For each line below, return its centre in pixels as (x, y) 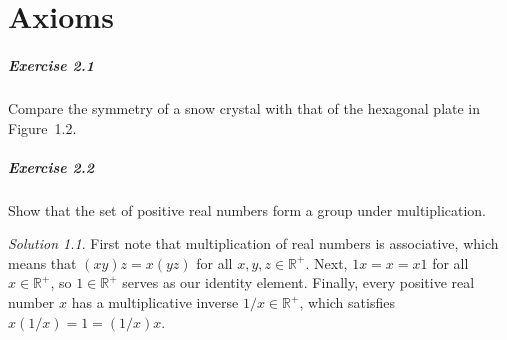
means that (42, 262)
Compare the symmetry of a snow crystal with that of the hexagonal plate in (244, 107)
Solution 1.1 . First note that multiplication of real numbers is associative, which (253, 243)
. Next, (326, 262)
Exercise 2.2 (51, 166)
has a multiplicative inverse (155, 302)
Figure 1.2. (42, 127)
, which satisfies (347, 302)
